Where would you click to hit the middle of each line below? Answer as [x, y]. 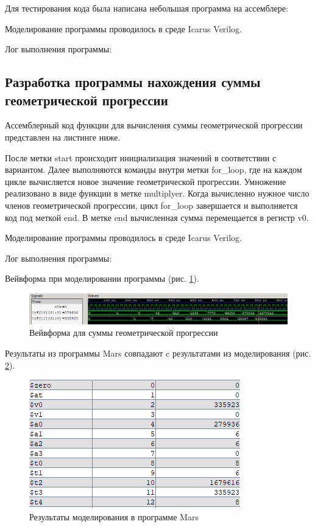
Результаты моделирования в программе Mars [114, 516]
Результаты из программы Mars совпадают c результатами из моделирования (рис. [158, 353]
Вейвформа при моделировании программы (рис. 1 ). [102, 278]
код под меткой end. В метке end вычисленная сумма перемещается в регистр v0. [157, 217]
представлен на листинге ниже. [63, 137]
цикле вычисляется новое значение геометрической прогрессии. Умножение [146, 181]
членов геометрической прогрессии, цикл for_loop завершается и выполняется [151, 205]
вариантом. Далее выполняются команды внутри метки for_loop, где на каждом [154, 169]
